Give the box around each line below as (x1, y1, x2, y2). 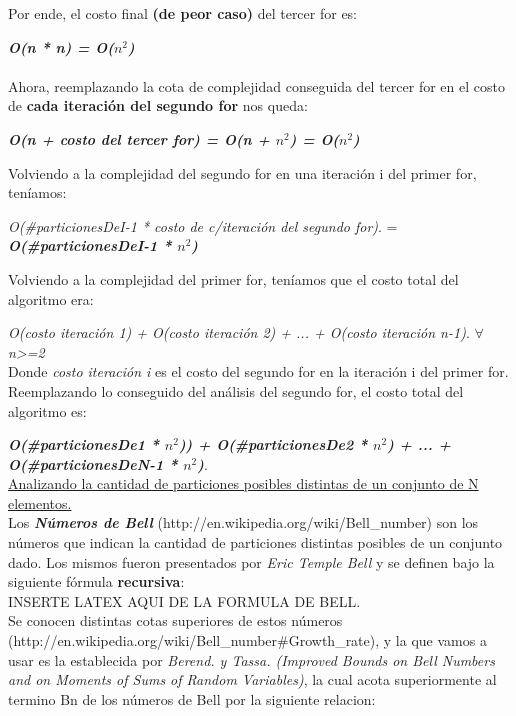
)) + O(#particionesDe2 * (178, 434, 368, 455)
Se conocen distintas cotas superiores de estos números (8, 610, 343, 631)
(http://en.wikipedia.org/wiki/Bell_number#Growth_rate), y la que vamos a (8, 630, 487, 651)
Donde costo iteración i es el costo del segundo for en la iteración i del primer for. (8, 361, 509, 382)
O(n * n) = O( (8, 36, 114, 57)
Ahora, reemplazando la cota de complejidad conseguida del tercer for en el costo (8, 75, 505, 96)
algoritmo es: (8, 400, 87, 421)
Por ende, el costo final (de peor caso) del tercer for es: (8, 3, 358, 23)
